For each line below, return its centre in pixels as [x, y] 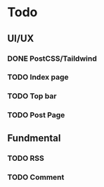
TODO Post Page [36, 115]
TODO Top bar [32, 96]
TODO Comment [36, 177]
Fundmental [34, 138]
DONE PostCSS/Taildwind [52, 59]
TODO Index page [38, 77]
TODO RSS [26, 158]
